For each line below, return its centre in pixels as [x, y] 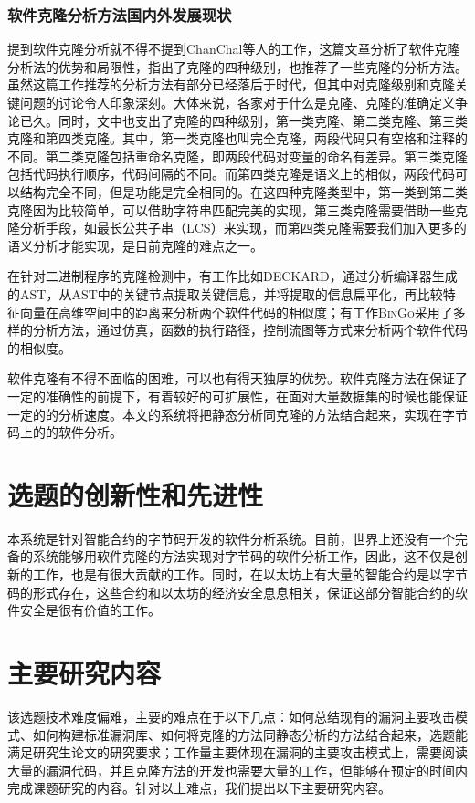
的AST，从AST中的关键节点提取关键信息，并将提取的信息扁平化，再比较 [225, 293]
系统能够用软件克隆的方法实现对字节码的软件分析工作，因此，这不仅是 [243, 556]
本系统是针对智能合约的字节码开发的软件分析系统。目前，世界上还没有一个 [231, 538]
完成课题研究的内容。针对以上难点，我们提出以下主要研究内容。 [199, 788]
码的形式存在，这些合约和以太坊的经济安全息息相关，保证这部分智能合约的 [231, 592]
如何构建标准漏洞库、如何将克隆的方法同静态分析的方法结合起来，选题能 [250, 734]
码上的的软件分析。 [65, 432]
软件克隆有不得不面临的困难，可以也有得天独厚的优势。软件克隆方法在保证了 [237, 378]
